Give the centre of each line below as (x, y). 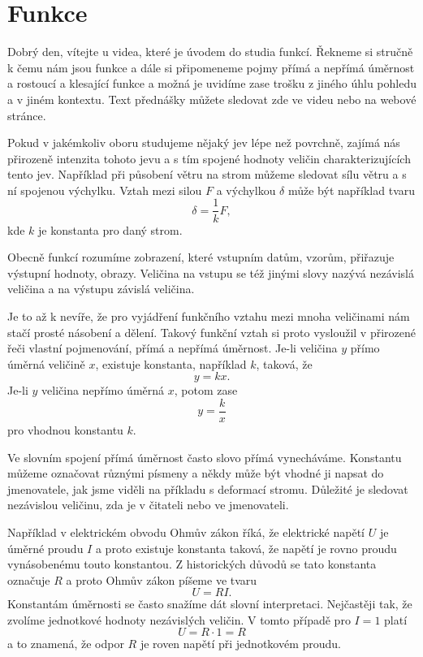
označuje (29, 579)
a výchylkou (246, 190)
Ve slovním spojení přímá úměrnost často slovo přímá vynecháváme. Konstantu (205, 457)
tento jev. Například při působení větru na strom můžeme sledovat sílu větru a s (207, 174)
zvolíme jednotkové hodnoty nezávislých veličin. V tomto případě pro (179, 619)
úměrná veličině (46, 363)
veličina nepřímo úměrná (103, 390)
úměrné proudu (45, 548)
